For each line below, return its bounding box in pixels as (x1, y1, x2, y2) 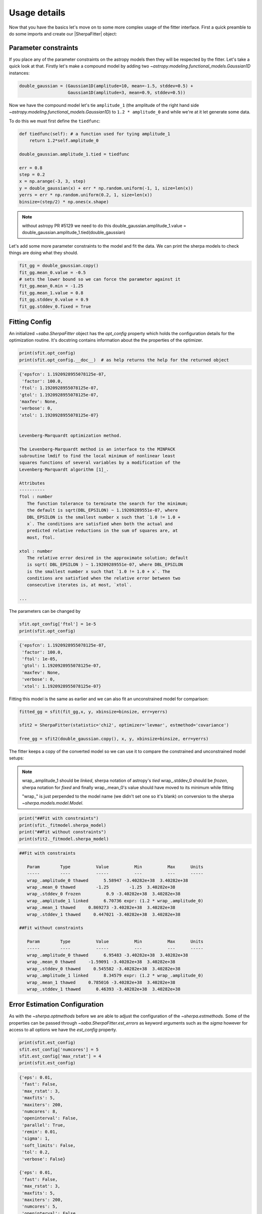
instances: (9, 70, 30, 76)
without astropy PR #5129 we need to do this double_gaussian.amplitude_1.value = (22, 223, 187, 229)
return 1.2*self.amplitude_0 (29, 138, 99, 143)
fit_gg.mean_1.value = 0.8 (19, 290, 83, 296)
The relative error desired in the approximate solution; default (27, 555, 188, 560)
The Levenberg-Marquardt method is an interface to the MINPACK (19, 446, 176, 452)
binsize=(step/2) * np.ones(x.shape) (19, 199, 109, 204)
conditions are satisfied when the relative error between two (27, 575, 180, 581)
